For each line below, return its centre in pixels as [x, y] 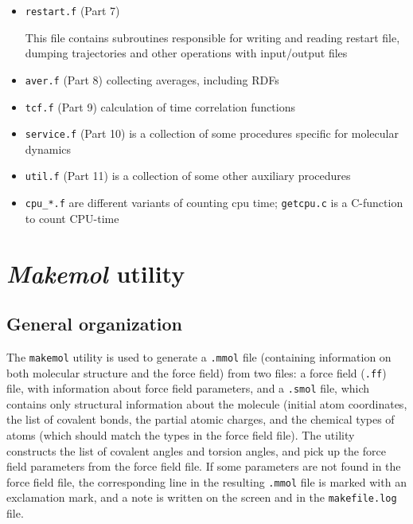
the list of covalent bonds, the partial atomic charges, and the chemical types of [201, 419]
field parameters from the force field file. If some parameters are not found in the [204, 466]
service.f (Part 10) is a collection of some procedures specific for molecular [212, 133]
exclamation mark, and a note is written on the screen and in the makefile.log [202, 497]
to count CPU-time [72, 218]
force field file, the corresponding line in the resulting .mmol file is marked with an [206, 481]
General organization [94, 324]
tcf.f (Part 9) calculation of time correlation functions [160, 106]
